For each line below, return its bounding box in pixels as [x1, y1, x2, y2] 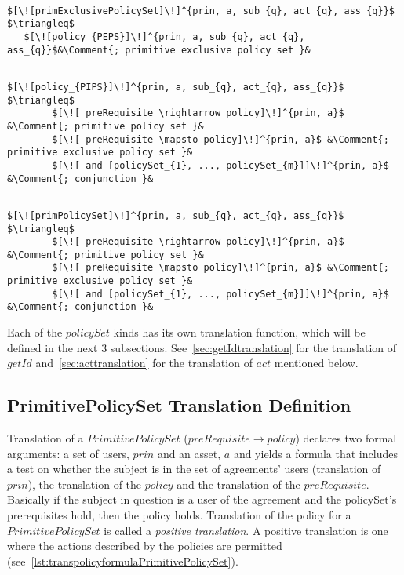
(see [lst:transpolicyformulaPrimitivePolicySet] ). [7, 552, 238, 569]
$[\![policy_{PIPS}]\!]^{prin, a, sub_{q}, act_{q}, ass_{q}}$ [7, 81, 344, 93]
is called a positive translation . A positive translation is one [104, 522, 388, 538]
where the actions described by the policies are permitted [7, 537, 282, 554]
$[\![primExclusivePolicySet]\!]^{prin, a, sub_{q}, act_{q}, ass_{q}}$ [7, 5, 395, 16]
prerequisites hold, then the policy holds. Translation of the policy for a [7, 507, 351, 523]
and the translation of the [177, 475, 300, 492]
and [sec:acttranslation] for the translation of [35, 355, 253, 371]
